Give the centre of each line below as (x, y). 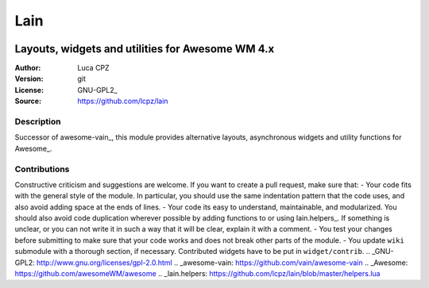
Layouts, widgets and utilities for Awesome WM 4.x (145, 49)
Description (38, 121)
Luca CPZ (94, 68)
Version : (29, 79)
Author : (28, 68)
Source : (28, 101)
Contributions (42, 169)
